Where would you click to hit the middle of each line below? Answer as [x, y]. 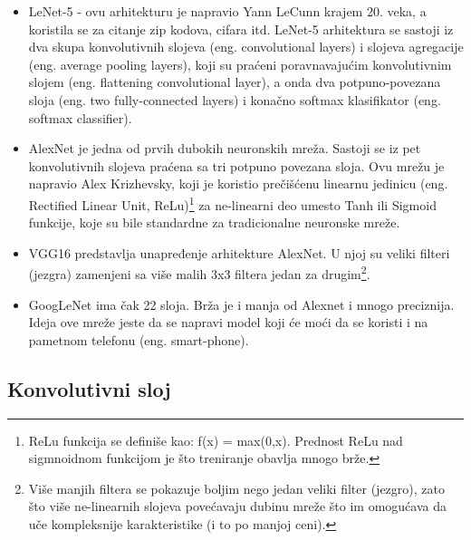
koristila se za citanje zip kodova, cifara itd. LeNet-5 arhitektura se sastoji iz [241, 29]
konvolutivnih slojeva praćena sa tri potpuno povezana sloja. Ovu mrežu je [236, 165]
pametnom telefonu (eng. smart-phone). [139, 339]
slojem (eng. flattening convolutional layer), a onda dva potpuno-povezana [235, 82]
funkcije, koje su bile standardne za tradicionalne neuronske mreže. [214, 222]
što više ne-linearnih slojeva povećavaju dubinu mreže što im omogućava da [237, 506]
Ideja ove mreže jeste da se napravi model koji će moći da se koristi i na [228, 322]
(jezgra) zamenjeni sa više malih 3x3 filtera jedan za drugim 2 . [199, 273]
